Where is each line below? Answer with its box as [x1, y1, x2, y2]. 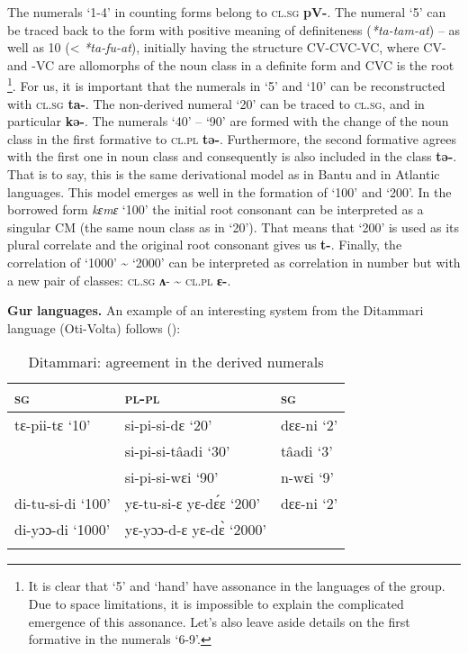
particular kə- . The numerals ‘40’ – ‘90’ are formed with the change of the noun [7, 112, 449, 131]
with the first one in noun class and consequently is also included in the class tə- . [7, 147, 457, 166]
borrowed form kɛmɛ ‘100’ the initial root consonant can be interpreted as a [7, 200, 424, 219]
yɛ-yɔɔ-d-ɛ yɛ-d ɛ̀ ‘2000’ [124, 519, 266, 540]
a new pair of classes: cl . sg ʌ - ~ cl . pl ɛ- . [7, 270, 231, 289]
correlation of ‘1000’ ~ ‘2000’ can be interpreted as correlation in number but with [7, 252, 461, 271]
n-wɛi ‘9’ [280, 467, 335, 488]
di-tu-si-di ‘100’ [14, 493, 111, 514]
